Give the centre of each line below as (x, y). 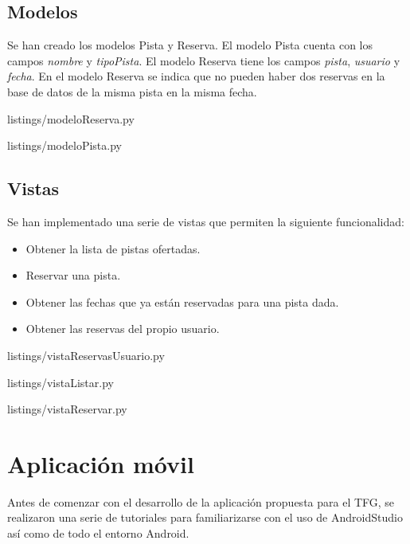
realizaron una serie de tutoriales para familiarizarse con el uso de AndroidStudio (205, 517)
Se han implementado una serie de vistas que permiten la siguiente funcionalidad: (206, 221)
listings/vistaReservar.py (67, 409)
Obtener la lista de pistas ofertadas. (113, 248)
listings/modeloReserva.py (71, 118)
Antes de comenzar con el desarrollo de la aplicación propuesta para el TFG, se (201, 501)
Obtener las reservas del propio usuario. (123, 329)
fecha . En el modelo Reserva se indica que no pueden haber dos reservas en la (196, 76)
